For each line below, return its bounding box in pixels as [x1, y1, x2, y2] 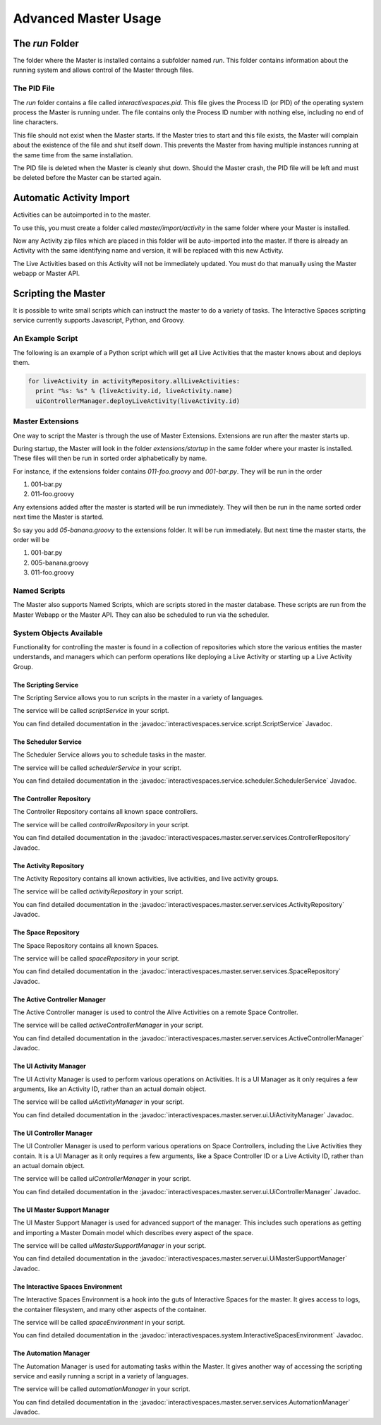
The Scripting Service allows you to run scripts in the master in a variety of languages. [13, 694, 264, 702]
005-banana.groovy [30, 558, 90, 567]
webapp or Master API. [13, 269, 80, 278]
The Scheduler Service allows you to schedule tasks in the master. [13, 750, 207, 759]
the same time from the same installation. [13, 150, 133, 159]
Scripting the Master [13, 288, 106, 299]
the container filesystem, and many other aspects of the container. [13, 1305, 207, 1313]
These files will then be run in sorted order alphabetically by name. [13, 454, 207, 462]
